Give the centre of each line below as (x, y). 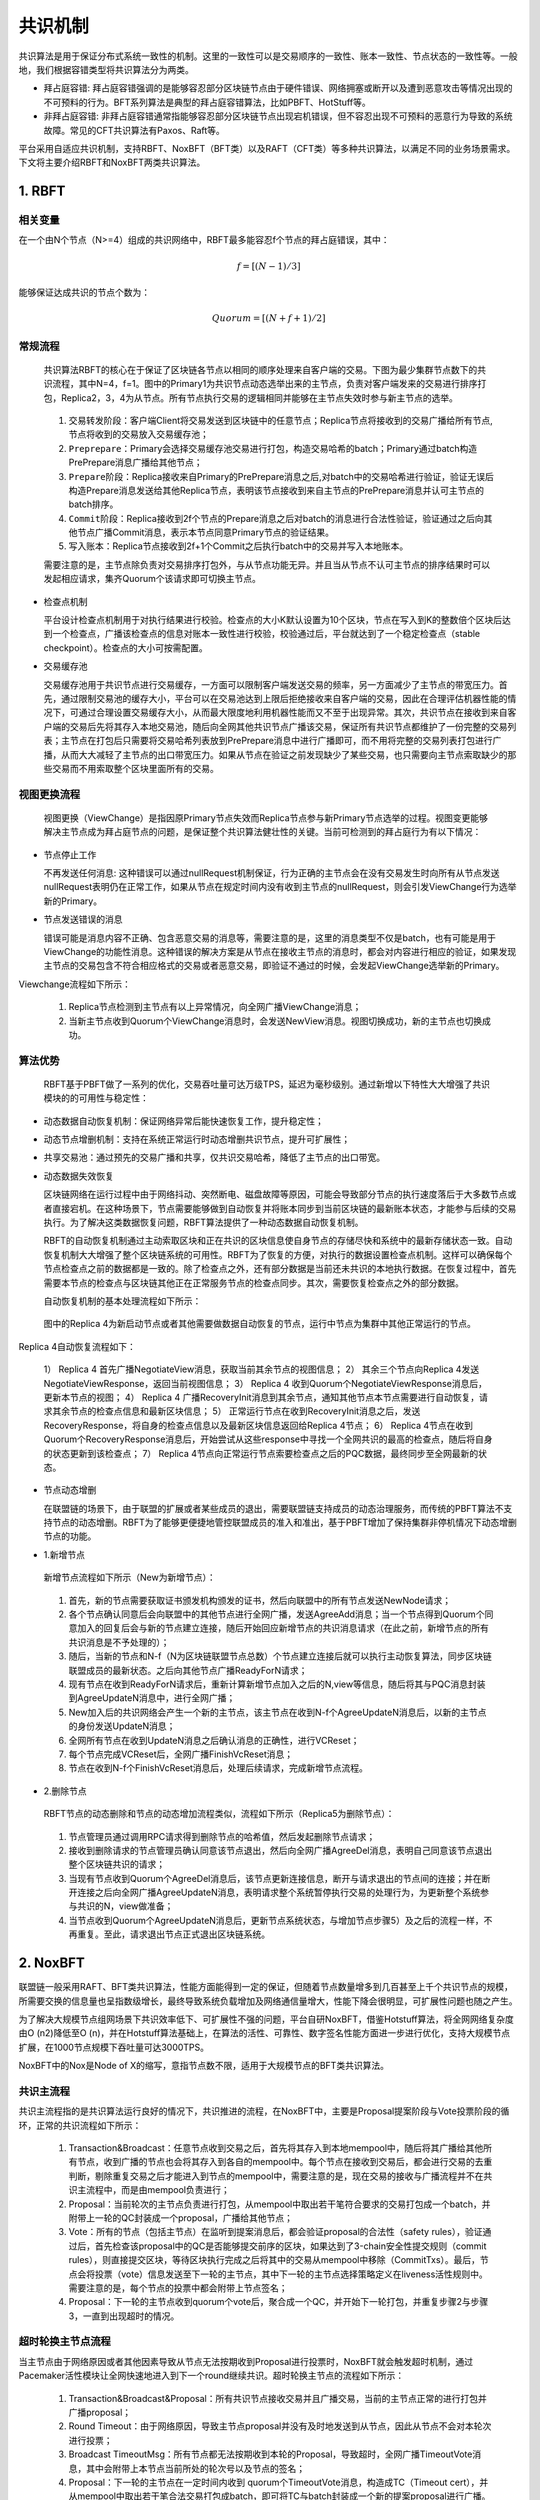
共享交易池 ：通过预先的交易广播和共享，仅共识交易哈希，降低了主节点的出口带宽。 (214, 1157)
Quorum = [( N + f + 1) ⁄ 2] (268, 318)
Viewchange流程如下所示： (75, 984)
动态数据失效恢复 (78, 1176)
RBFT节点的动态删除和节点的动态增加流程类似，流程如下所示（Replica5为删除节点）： (219, 1814)
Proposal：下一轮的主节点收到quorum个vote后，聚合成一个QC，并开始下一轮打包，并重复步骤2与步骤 (278, 2302)
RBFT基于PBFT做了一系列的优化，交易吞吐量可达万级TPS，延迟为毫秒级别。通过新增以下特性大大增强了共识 (266, 1084)
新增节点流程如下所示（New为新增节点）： (129, 1577)
